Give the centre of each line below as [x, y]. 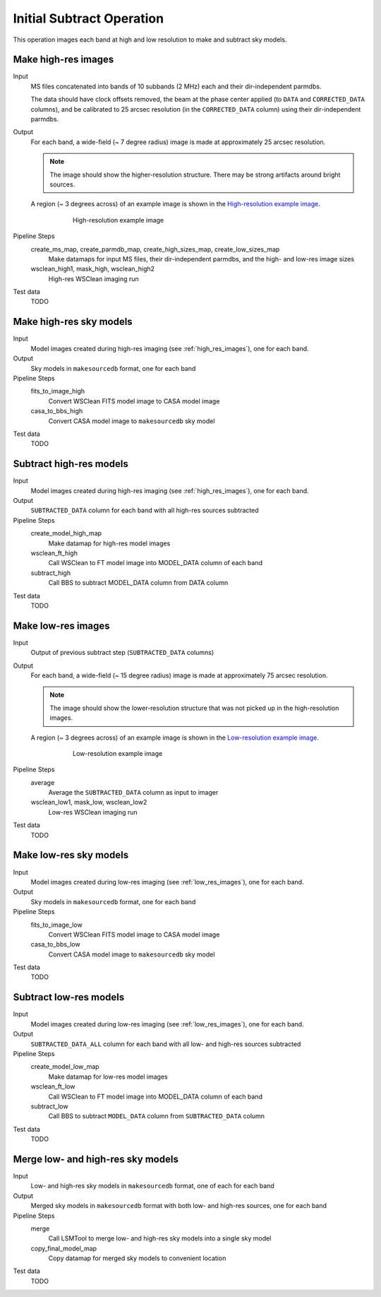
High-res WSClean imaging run [93, 278]
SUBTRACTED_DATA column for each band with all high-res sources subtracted [145, 510]
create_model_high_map [66, 533]
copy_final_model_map [64, 1248]
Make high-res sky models [73, 322]
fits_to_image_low [56, 925]
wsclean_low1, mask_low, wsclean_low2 [89, 803]
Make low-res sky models [71, 855]
